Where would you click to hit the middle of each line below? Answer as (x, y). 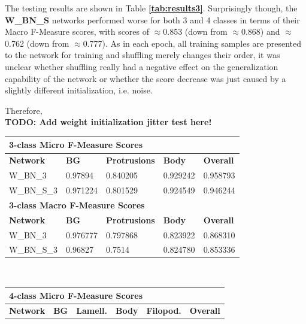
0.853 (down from (195, 31)
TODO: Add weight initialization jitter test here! (108, 122)
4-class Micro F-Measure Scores (76, 295)
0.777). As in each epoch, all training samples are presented (192, 43)
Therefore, (24, 110)
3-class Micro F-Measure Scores (76, 145)
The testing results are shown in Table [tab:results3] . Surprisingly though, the (151, 8)
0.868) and (260, 31)
